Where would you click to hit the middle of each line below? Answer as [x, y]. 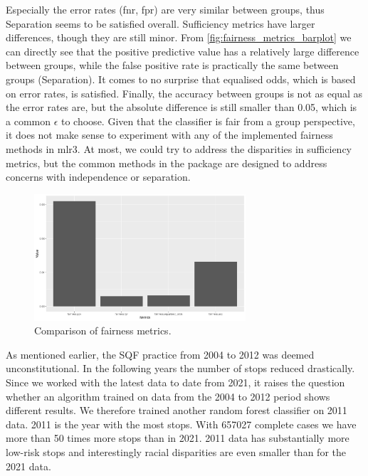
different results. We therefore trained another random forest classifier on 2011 [177, 410]
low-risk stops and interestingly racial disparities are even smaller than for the [176, 452]
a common [28, 121]
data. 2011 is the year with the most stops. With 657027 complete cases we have [181, 424]
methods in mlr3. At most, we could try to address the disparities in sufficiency [179, 148]
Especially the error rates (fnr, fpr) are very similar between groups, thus [165, 9]
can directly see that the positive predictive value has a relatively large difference [183, 51]
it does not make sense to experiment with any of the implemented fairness [169, 135]
